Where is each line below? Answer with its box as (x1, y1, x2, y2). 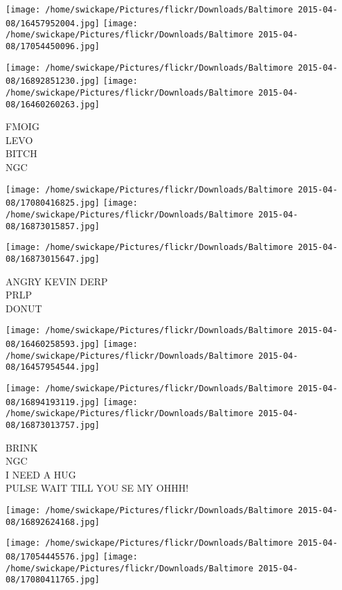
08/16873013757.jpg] (6, 420, 100, 430)
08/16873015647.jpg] (6, 253, 100, 264)
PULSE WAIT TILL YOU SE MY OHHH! (6, 481, 189, 495)
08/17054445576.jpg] (6, 551, 100, 562)
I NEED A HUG (6, 467, 76, 481)
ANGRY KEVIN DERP (6, 274, 108, 288)
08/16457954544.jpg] (6, 362, 100, 373)
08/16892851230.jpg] (6, 76, 100, 87)
